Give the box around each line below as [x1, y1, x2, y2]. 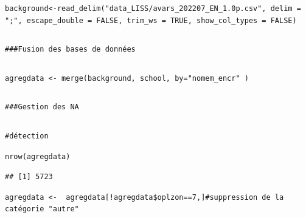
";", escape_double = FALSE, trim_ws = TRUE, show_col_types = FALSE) [5, 16, 297, 25]
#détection [5, 131, 49, 140]
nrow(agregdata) [5, 152, 71, 161]
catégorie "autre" [5, 205, 79, 214]
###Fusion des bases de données [5, 45, 136, 54]
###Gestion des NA [5, 103, 79, 112]
